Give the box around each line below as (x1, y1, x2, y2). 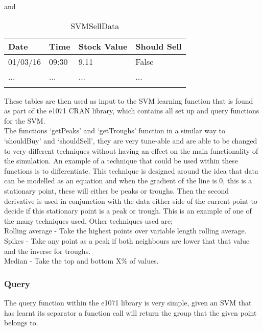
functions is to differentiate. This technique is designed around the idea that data (4, 165, 258, 176)
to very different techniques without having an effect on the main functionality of (4, 145, 258, 156)
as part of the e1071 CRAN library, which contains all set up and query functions (4, 105, 259, 116)
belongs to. (4, 317, 38, 328)
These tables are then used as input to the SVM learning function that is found (4, 95, 253, 106)
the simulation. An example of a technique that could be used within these (4, 155, 238, 166)
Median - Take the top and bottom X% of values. (4, 255, 159, 266)
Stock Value (78, 40, 128, 52)
